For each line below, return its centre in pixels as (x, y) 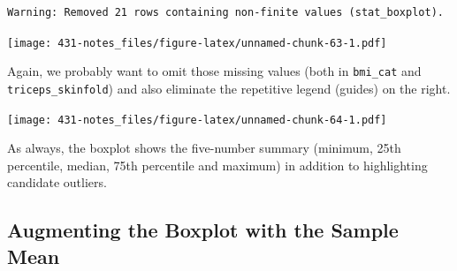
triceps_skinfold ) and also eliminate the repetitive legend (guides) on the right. (229, 88)
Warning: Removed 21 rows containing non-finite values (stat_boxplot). (225, 12)
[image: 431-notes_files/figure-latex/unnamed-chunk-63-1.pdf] (197, 43)
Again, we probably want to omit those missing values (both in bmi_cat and (214, 71)
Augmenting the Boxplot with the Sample (203, 230)
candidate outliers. (57, 182)
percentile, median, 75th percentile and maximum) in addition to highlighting (217, 165)
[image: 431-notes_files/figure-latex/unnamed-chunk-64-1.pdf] (197, 120)
